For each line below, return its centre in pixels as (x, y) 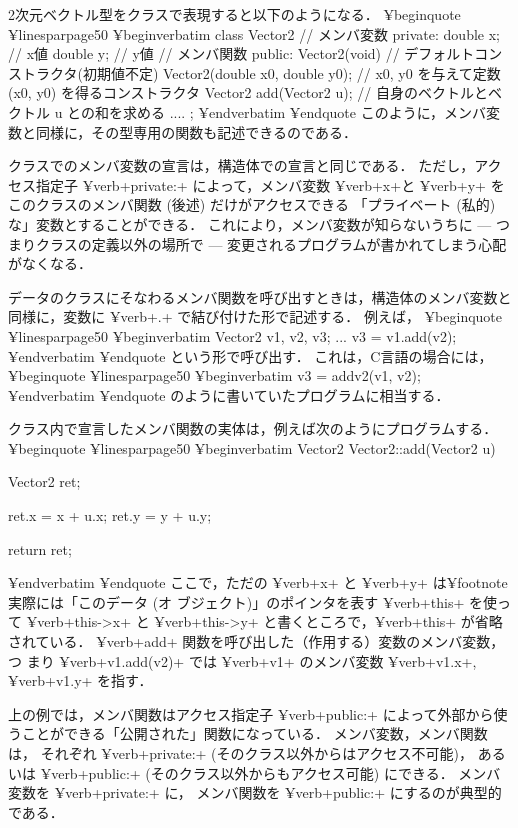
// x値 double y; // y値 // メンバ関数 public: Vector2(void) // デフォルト (241, 53)
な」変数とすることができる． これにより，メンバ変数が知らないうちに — (250, 223)
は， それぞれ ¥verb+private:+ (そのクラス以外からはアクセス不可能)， (240, 753)
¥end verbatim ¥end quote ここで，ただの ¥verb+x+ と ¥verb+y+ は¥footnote (258, 582)
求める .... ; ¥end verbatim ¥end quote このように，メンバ (304, 111)
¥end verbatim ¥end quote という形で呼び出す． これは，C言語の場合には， (250, 355)
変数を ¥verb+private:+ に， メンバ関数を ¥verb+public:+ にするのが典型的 (255, 792)
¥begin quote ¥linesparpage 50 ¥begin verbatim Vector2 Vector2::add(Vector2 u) (252, 447)
